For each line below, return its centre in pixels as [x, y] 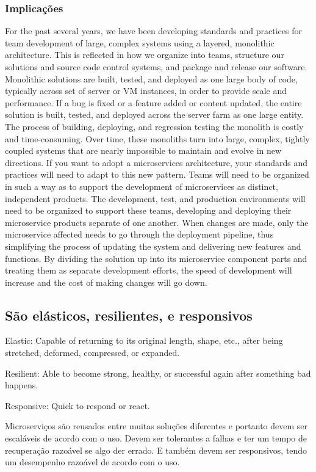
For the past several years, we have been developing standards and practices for [153, 31]
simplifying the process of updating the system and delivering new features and [153, 246]
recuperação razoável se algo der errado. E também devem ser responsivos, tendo [156, 450]
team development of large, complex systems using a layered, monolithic [140, 42]
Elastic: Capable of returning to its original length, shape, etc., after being [144, 340]
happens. [22, 385]
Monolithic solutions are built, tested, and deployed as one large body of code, [151, 78]
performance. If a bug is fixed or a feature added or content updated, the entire [153, 102]
